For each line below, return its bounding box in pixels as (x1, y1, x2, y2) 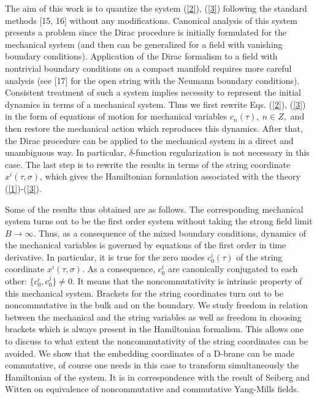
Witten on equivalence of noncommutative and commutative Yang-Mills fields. (5, 382, 299, 395)
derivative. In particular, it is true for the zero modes (5, 250, 205, 263)
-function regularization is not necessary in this (132, 146, 310, 159)
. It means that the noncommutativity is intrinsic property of (72, 275, 302, 287)
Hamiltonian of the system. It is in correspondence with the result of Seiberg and (5, 370, 310, 383)
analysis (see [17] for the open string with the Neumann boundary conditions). (5, 74, 300, 86)
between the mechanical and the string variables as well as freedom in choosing (5, 310, 302, 323)
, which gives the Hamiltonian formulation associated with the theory (40, 170, 300, 183)
